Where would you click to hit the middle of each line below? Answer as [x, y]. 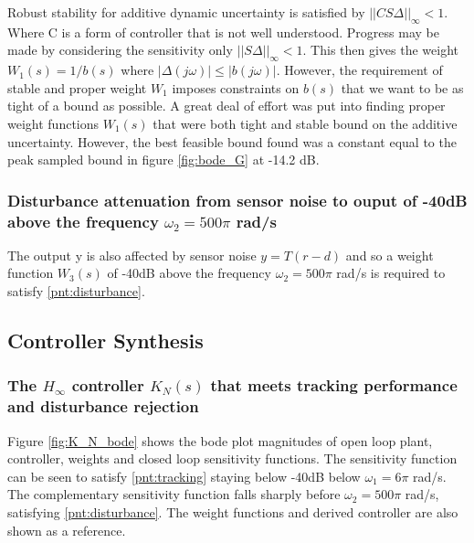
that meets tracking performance [334, 385]
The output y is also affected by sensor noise [132, 255]
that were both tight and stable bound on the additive [305, 123]
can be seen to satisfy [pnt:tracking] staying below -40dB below [184, 476]
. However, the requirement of [359, 70]
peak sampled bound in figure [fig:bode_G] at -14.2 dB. [163, 160]
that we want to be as [402, 87]
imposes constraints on [236, 87]
